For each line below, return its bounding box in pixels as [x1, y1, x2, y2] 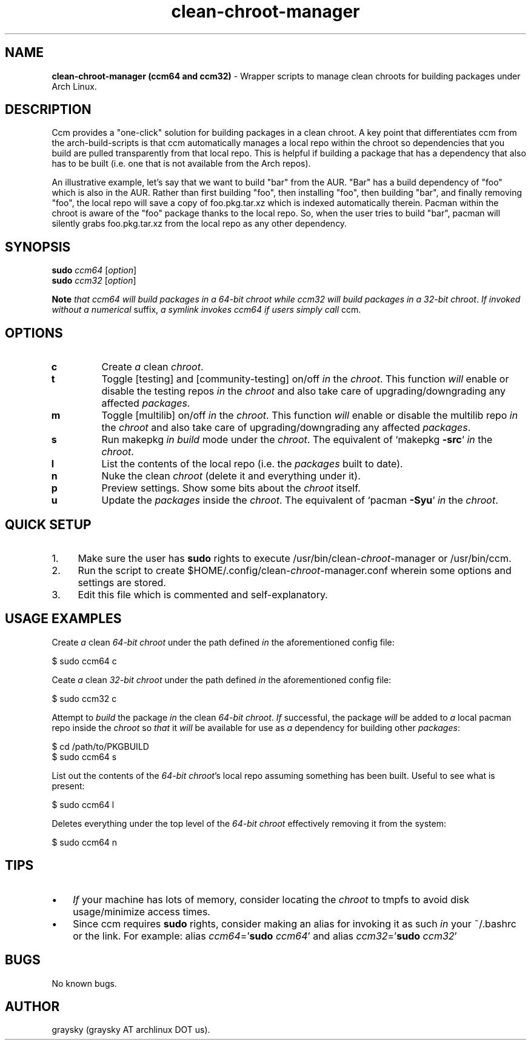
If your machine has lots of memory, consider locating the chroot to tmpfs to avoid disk [73, 893, 470, 906]
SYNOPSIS [5, 239, 71, 255]
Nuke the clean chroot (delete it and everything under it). [101, 470, 361, 482]
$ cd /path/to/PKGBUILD [52, 741, 149, 752]
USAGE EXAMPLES [5, 611, 122, 627]
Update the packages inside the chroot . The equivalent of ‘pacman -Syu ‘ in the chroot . [101, 494, 498, 507]
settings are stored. [78, 576, 166, 589]
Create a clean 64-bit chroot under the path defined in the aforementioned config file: [52, 636, 395, 647]
